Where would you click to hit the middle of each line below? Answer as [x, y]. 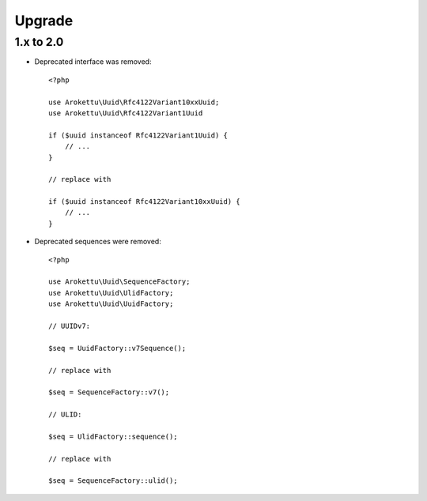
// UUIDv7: [70, 326]
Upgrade [44, 21]
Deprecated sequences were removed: [98, 242]
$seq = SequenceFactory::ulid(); [113, 481]
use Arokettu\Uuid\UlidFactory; [111, 293]
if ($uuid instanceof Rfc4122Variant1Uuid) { [138, 135]
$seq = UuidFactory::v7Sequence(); [117, 348]
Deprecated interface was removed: [93, 62]
